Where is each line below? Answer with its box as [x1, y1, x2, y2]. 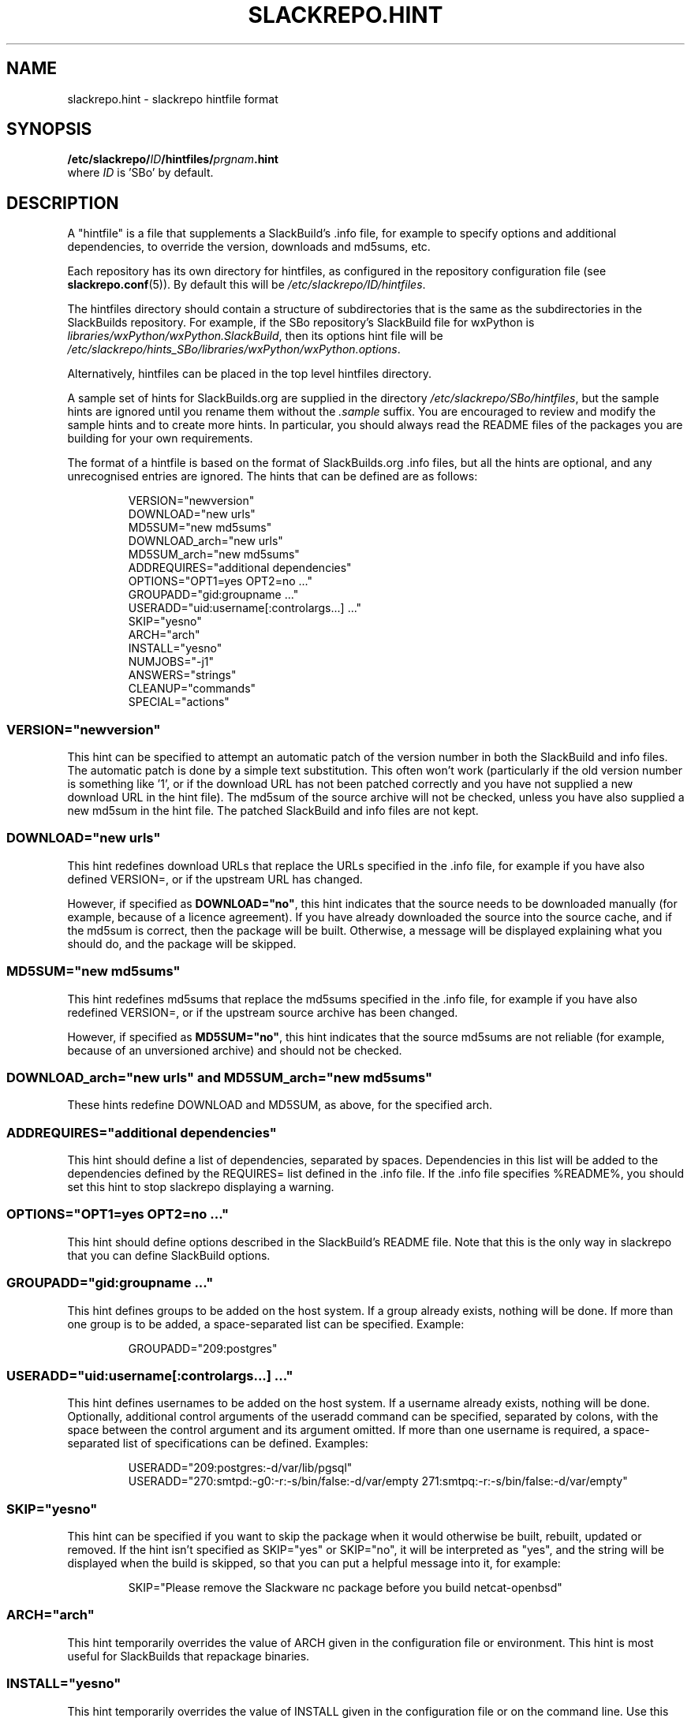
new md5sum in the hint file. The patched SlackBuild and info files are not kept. [67, 804, 479, 818]
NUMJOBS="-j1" [128, 655, 215, 669]
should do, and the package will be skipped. [67, 936, 297, 951]
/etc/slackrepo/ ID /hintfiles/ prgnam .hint [67, 152, 278, 166]
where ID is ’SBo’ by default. [67, 166, 214, 180]
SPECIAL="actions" [128, 695, 230, 709]
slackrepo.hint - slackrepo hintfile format [67, 92, 278, 106]
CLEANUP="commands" [128, 682, 256, 696]
